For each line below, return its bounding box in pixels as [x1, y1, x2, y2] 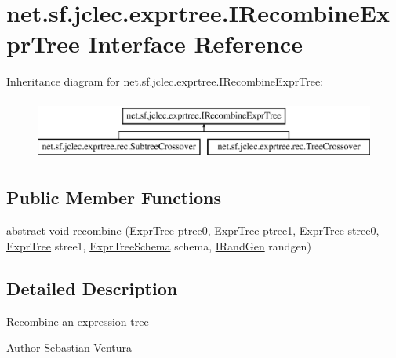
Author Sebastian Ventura [6, 339, 133, 356]
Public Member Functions [6, 185, 221, 210]
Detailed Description [6, 276, 178, 300]
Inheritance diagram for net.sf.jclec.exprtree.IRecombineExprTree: [6, 73, 324, 89]
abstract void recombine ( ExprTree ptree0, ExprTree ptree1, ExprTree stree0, [6, 222, 380, 239]
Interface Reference [88, 27, 303, 60]
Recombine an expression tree [6, 312, 149, 329]
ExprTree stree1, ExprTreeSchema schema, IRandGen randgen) [6, 237, 311, 254]
